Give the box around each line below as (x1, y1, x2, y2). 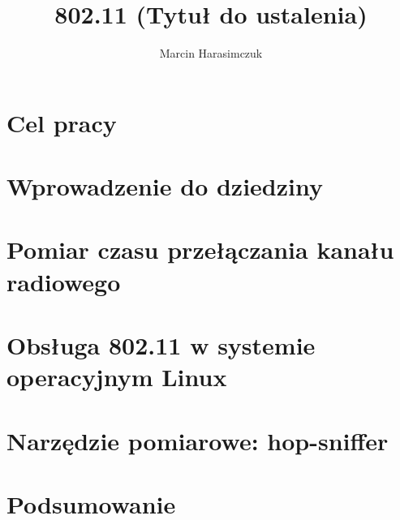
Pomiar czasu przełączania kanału (6, 233, 394, 266)
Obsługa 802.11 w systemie (6, 329, 316, 362)
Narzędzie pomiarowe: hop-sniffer (6, 423, 389, 457)
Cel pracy (6, 105, 117, 139)
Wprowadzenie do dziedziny (6, 170, 323, 203)
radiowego (6, 264, 121, 298)
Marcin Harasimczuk (159, 45, 263, 62)
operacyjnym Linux (6, 360, 227, 393)
